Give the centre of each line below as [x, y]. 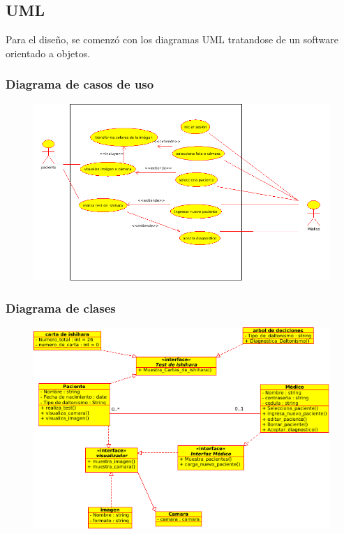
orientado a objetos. [48, 53]
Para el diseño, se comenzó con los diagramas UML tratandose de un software [172, 39]
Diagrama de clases [61, 307]
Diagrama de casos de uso [80, 84]
